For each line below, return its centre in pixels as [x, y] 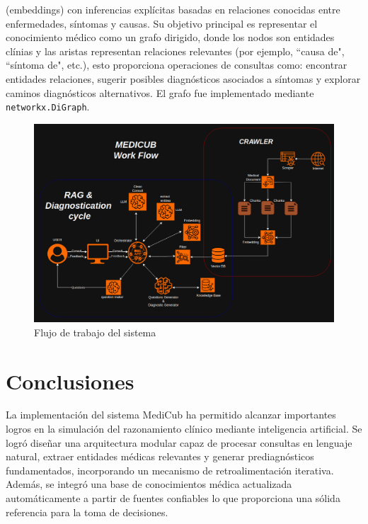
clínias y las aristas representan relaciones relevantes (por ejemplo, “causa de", [175, 51]
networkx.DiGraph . [48, 107]
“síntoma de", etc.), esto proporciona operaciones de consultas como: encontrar [177, 65]
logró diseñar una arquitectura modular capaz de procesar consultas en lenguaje [179, 442]
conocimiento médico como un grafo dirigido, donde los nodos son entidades [170, 37]
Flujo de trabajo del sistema [95, 332]
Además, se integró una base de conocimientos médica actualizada [149, 484]
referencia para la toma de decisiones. [87, 512]
